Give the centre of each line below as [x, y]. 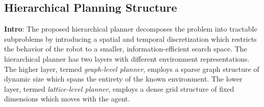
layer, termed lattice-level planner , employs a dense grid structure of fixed [119, 88]
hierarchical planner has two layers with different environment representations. [127, 58]
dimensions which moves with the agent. [67, 99]
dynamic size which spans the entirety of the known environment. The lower [123, 79]
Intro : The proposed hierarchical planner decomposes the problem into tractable [131, 29]
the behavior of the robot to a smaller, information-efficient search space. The [126, 49]
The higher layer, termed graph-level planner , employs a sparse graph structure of [132, 69]
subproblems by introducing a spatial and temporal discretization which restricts [130, 38]
